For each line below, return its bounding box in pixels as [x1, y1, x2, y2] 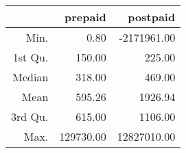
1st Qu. [12, 49, 49, 65]
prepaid [65, 9, 106, 25]
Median [12, 69, 49, 85]
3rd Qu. [11, 109, 49, 124]
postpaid [128, 9, 176, 25]
